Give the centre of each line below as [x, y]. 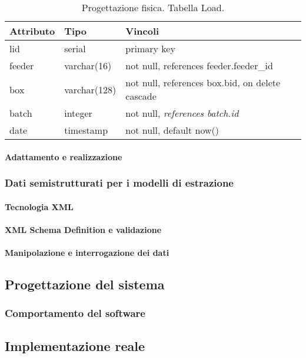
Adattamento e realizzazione [64, 156]
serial [75, 48]
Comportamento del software [75, 313]
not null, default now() [172, 130]
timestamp [86, 130]
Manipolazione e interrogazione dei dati [87, 252]
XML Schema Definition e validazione [83, 229]
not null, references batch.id [182, 113]
